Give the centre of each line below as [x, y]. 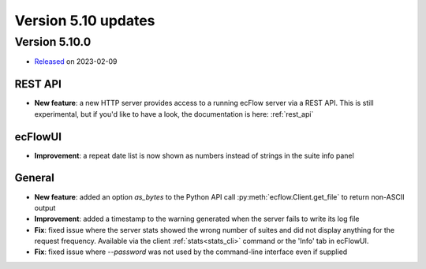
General [35, 178]
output [45, 207]
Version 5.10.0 [53, 42]
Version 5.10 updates [85, 21]
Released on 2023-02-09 [76, 62]
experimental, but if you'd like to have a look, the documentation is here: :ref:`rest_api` [174, 114]
